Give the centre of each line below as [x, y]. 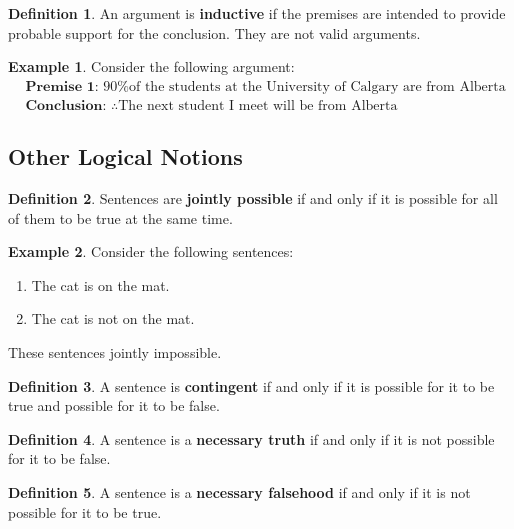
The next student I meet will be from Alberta [258, 105]
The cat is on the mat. [100, 284]
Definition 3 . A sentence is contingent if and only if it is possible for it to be [251, 385]
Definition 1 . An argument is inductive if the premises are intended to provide [257, 13]
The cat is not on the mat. [113, 318]
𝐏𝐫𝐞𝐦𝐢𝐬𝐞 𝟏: [62, 86]
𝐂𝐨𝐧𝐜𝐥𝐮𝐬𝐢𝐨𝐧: [66, 105]
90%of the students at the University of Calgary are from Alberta [304, 86]
